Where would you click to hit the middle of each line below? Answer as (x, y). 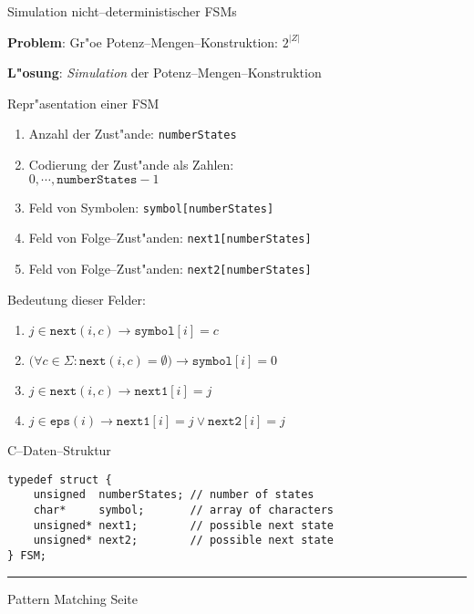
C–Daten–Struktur (59, 450)
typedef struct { (60, 479)
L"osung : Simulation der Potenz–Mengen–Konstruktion (165, 73)
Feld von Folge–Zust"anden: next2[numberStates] (170, 268)
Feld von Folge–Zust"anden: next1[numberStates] (170, 238)
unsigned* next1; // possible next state (183, 525)
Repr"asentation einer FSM (83, 103)
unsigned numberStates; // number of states (174, 495)
